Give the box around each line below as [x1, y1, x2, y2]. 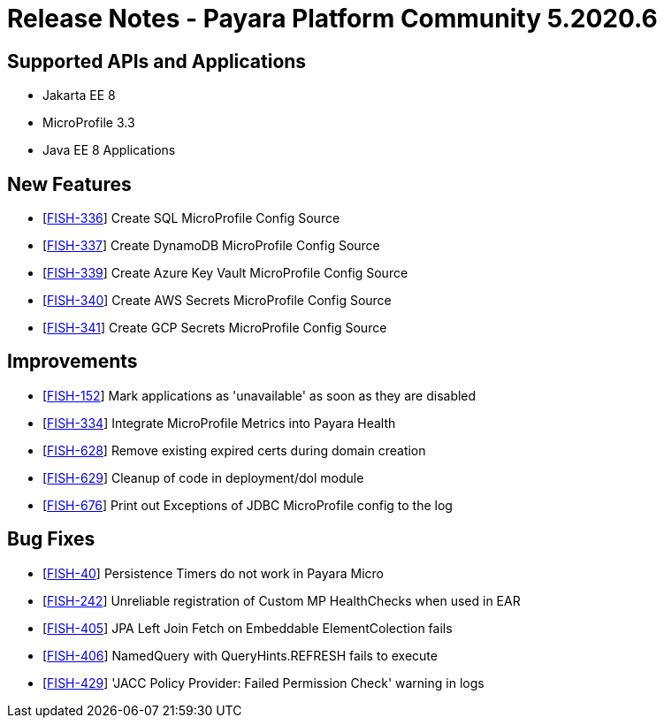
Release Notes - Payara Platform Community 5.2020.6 [7, 4, 658, 34]
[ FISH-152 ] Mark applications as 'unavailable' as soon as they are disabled [42, 387, 477, 403]
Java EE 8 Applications [42, 142, 176, 158]
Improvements [7, 350, 138, 373]
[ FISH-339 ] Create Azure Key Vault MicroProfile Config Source [42, 265, 408, 281]
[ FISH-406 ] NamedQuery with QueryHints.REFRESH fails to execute [42, 647, 438, 663]
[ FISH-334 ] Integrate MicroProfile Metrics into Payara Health [42, 415, 396, 431]
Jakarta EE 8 [42, 88, 116, 103]
